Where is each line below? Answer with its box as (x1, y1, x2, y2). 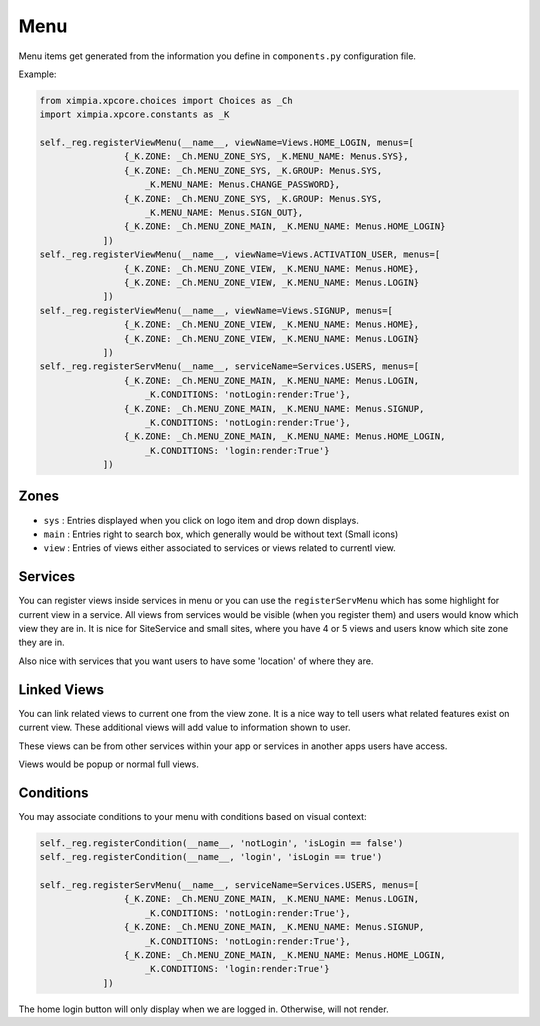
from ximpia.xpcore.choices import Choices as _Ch (39, 95, 294, 106)
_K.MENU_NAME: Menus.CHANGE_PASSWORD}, (145, 179, 341, 190)
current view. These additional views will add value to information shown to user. (18, 721, 351, 734)
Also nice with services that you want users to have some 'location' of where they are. (18, 655, 374, 667)
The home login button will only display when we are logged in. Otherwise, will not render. (18, 1003, 389, 1015)
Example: (18, 68, 57, 80)
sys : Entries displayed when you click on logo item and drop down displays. (43, 514, 360, 526)
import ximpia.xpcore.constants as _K (39, 109, 230, 120)
